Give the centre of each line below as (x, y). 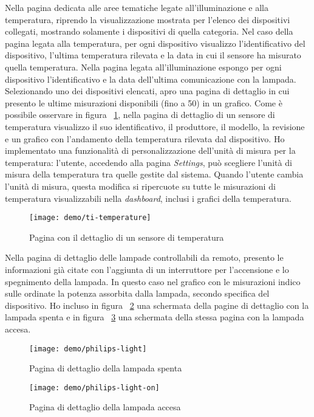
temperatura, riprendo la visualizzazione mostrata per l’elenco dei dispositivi (148, 19)
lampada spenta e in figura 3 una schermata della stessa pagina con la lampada (155, 317)
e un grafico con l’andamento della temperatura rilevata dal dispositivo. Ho (145, 138)
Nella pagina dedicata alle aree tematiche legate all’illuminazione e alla (137, 7)
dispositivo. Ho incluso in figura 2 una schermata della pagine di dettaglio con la (157, 305)
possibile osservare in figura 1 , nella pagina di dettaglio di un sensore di (140, 115)
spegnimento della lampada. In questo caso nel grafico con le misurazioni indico (153, 281)
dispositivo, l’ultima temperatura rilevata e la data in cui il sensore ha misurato (153, 55)
